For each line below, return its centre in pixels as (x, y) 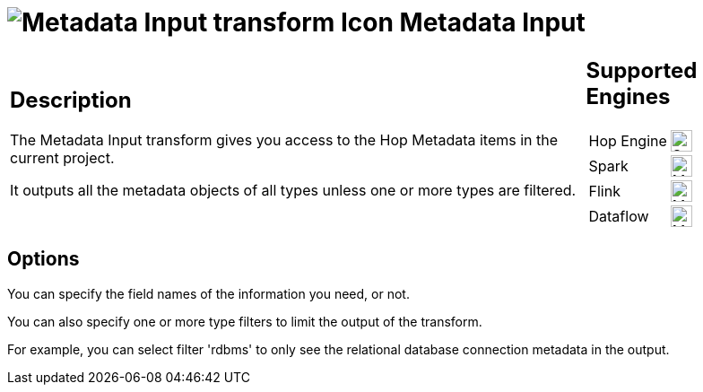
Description (71, 100)
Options (43, 259)
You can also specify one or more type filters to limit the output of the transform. (245, 321)
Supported (642, 70)
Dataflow (619, 216)
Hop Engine (628, 140)
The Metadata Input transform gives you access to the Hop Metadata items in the (284, 140)
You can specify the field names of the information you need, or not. (208, 293)
